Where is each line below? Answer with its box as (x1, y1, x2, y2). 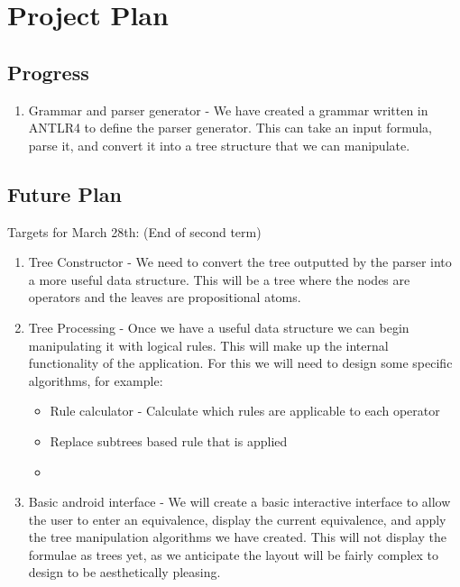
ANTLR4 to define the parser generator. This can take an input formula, (28, 118, 432, 137)
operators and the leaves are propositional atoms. (28, 288, 301, 307)
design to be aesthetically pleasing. (28, 563, 221, 582)
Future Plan (7, 179, 122, 207)
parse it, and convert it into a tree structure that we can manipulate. (28, 135, 410, 154)
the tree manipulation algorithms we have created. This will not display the (28, 527, 446, 546)
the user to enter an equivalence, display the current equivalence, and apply (28, 509, 446, 528)
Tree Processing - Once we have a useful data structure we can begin (28, 317, 409, 336)
